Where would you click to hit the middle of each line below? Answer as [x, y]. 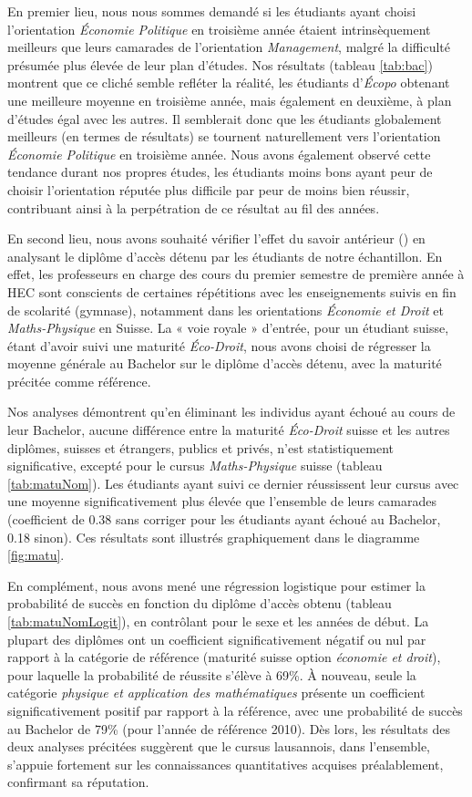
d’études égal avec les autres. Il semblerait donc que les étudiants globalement [225, 118]
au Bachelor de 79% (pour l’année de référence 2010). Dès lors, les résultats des [229, 728]
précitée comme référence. [79, 381]
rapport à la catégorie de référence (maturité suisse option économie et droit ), [224, 657]
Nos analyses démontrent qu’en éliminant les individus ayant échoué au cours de [231, 412]
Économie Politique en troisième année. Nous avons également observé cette [219, 154]
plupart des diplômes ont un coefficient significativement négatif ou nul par [217, 639]
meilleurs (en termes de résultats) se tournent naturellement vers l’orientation [224, 136]
